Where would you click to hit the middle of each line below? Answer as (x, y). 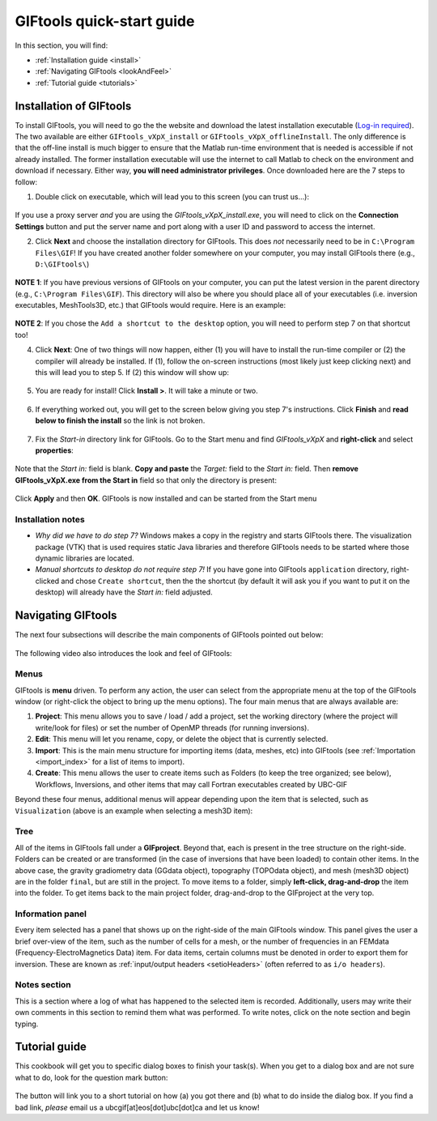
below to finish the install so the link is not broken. (120, 420)
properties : (55, 450)
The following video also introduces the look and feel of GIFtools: (123, 653)
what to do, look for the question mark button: (91, 1077)
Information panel (51, 914)
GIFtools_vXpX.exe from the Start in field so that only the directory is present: (146, 480)
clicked (47, 581)
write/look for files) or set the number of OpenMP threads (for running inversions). (172, 727)
